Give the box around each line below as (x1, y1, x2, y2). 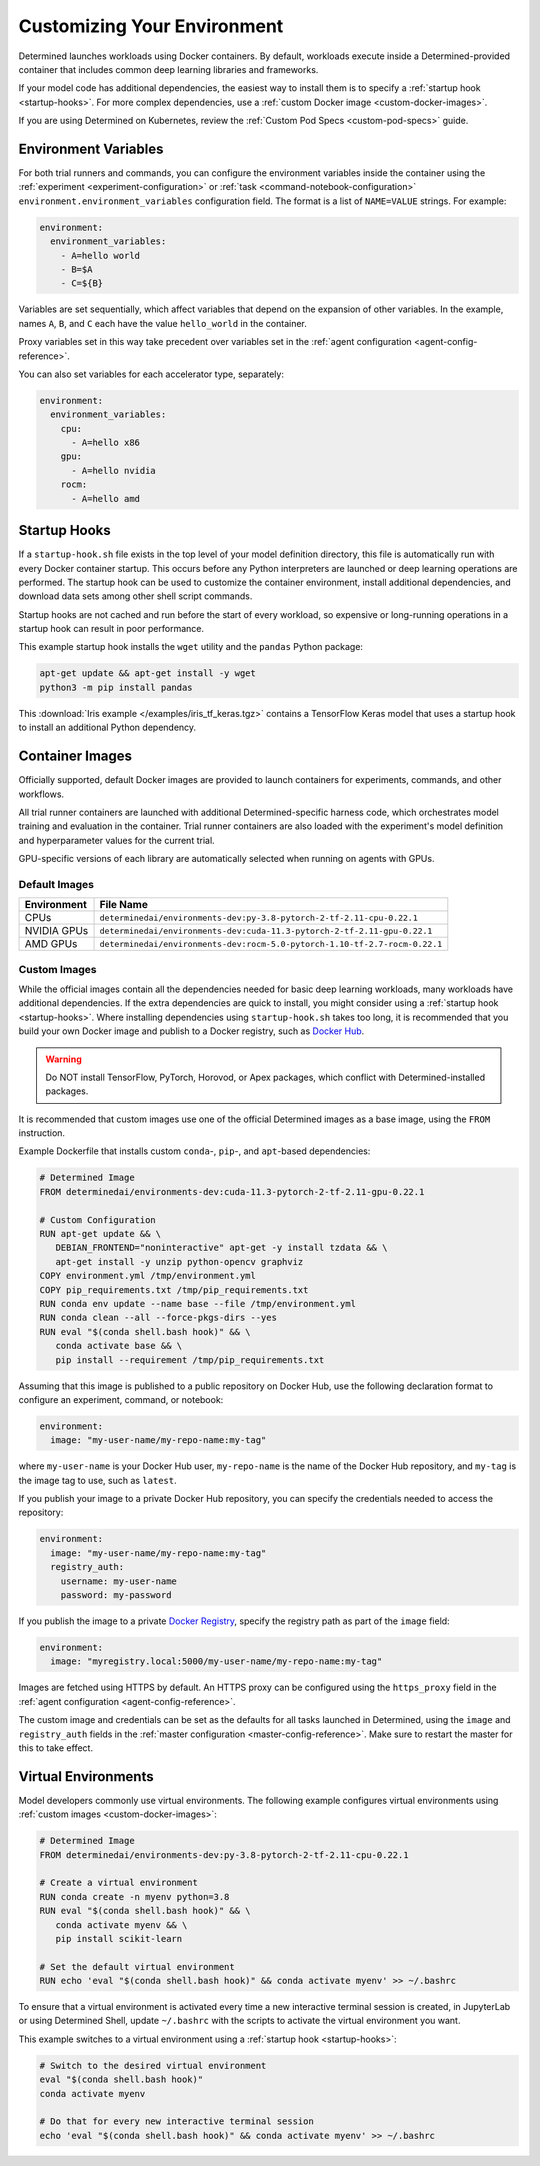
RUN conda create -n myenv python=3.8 (39, 1891, 230, 1902)
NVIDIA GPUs (24, 924, 89, 938)
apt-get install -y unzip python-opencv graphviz (55, 1256, 304, 1267)
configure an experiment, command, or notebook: (18, 1393, 224, 1405)
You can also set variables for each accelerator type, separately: (18, 368, 285, 380)
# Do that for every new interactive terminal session (39, 2116, 314, 2127)
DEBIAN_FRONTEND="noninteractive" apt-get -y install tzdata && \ (55, 1242, 388, 1254)
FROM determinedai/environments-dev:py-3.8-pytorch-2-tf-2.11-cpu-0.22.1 (39, 1849, 409, 1860)
